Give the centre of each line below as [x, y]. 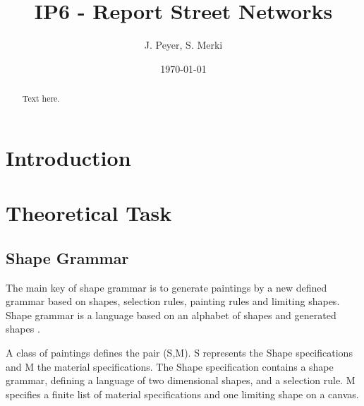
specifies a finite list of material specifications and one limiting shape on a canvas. [182, 394]
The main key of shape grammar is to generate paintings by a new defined [166, 287]
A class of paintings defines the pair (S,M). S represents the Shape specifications [179, 352]
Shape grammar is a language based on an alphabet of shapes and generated [171, 315]
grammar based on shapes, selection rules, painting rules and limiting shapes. [173, 301]
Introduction [68, 157]
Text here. [41, 98]
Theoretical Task [89, 213]
